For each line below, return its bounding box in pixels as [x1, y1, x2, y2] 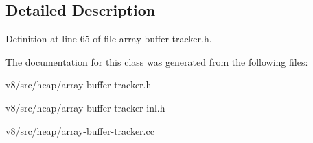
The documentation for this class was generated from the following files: [5, 54, 308, 68]
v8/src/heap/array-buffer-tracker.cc [5, 123, 154, 138]
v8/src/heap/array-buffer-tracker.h [5, 77, 152, 92]
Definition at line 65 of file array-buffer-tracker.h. [5, 31, 212, 46]
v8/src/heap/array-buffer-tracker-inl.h [5, 100, 165, 114]
